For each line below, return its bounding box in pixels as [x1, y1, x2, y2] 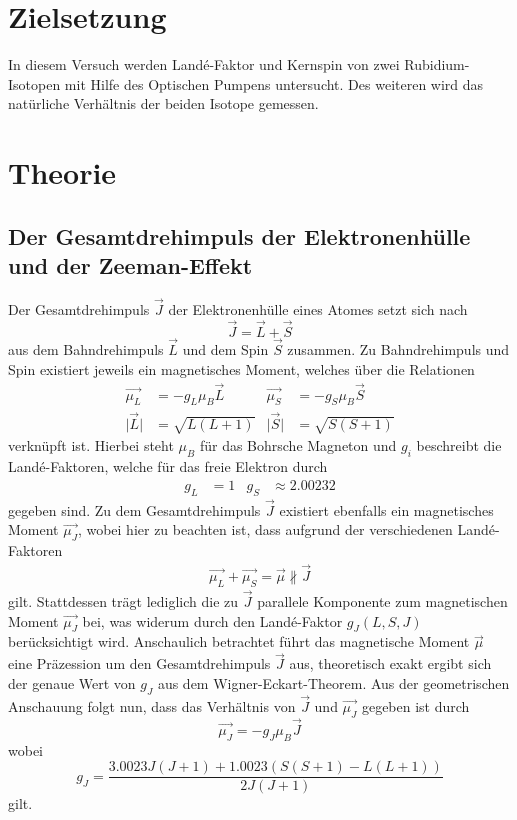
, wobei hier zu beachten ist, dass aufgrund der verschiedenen [77, 519, 453, 540]
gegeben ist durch [361, 695, 470, 716]
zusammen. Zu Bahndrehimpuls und [287, 339, 510, 360]
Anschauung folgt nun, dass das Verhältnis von [8, 695, 296, 716]
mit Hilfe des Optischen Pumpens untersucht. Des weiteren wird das [64, 73, 484, 94]
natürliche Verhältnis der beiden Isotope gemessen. [8, 93, 319, 114]
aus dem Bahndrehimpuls [8, 339, 164, 360]
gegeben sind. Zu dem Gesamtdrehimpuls [8, 499, 261, 520]
